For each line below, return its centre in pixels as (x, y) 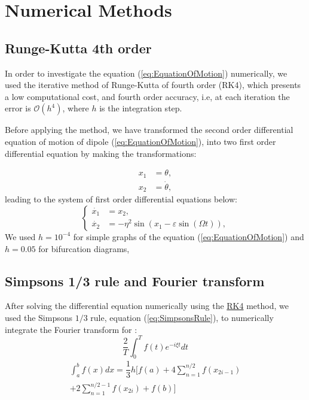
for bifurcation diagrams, (84, 248)
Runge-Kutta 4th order (78, 48)
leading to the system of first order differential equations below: (121, 199)
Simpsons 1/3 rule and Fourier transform (135, 281)
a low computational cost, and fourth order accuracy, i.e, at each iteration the (147, 96)
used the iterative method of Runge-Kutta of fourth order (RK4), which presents (153, 85)
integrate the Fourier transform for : (71, 329)
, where (76, 108)
